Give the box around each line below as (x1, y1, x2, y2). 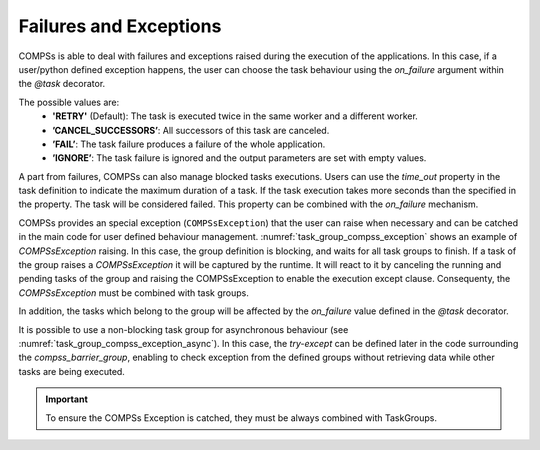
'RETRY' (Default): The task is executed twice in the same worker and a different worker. (52, 110, 419, 122)
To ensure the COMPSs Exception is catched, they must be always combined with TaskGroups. (45, 411, 438, 424)
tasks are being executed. (18, 365, 125, 377)
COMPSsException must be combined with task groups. (18, 286, 250, 299)
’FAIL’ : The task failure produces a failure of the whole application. (52, 138, 326, 150)
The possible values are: (18, 96, 120, 108)
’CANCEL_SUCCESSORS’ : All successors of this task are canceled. (52, 124, 330, 136)
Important (45, 393, 89, 405)
